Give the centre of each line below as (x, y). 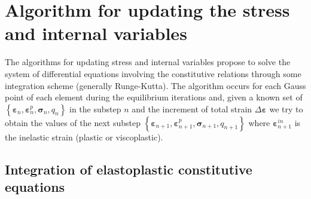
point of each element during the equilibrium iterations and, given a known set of (154, 97)
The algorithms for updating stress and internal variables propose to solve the (148, 62)
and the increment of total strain (192, 108)
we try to (286, 108)
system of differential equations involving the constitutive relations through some (153, 73)
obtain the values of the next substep (73, 122)
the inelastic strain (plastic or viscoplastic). (84, 137)
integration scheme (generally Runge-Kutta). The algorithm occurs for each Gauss (155, 85)
